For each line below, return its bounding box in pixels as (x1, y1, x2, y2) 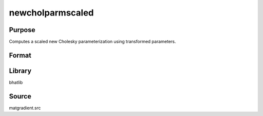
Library (9, 66, 32, 75)
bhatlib (9, 79, 23, 85)
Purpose (9, 26, 36, 34)
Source (9, 92, 32, 100)
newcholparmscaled (9, 7, 94, 18)
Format (9, 51, 32, 59)
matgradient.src (9, 105, 41, 111)
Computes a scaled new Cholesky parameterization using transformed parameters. (9, 39, 176, 45)
